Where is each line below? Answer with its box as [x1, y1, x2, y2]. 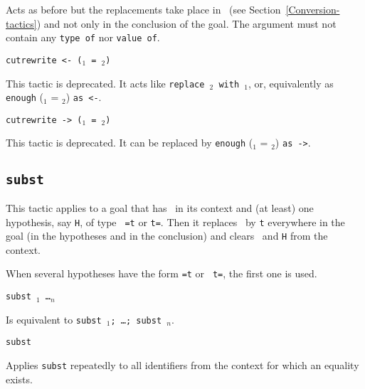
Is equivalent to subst [6, 311, 102, 326]
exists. [6, 371, 33, 386]
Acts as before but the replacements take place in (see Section [6, 2, 281, 16]
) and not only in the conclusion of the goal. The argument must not [36, 16, 337, 31]
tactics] [6, 16, 37, 31]
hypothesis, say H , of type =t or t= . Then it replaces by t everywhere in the [6, 214, 345, 229]
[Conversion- [285, 2, 340, 16]
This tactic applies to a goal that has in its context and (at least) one [6, 200, 314, 215]
